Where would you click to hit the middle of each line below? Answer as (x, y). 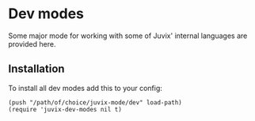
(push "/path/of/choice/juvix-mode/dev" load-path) (95, 102)
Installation (36, 69)
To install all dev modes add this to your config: (85, 88)
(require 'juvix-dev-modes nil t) (65, 109)
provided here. (32, 43)
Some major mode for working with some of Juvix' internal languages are (128, 36)
